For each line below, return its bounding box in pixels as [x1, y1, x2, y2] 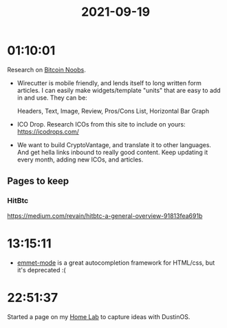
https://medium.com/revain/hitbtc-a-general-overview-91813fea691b [7, 211, 203, 220]
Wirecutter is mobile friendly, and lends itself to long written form [17, 78, 202, 87]
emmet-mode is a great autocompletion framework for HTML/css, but [17, 259, 215, 267]
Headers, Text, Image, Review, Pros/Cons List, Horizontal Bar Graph [17, 107, 210, 115]
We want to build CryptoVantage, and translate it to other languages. [17, 140, 212, 149]
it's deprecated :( [17, 265, 67, 274]
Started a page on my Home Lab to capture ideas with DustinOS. [7, 312, 191, 320]
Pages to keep [7, 175, 69, 187]
